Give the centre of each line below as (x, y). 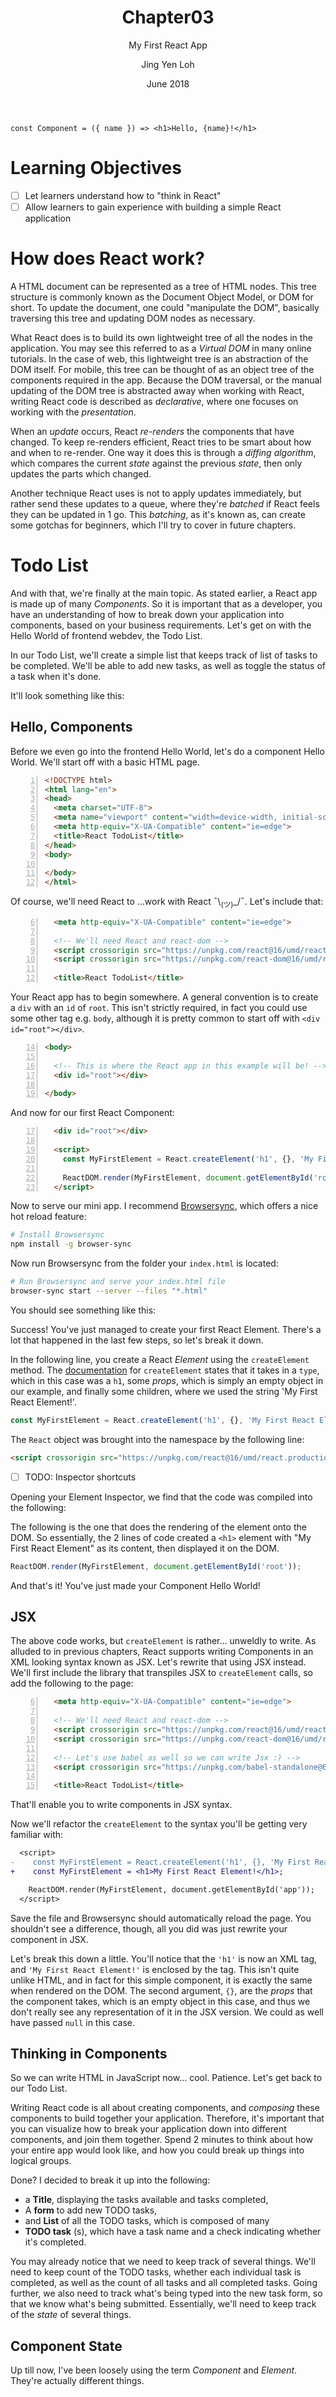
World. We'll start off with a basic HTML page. (105, 762)
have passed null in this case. (72, 2022)
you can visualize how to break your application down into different (148, 2129)
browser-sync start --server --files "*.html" (109, 1291)
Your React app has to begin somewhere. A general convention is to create (164, 997)
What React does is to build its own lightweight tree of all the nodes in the (161, 337)
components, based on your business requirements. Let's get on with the (161, 625)
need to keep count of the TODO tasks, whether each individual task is (156, 2272)
